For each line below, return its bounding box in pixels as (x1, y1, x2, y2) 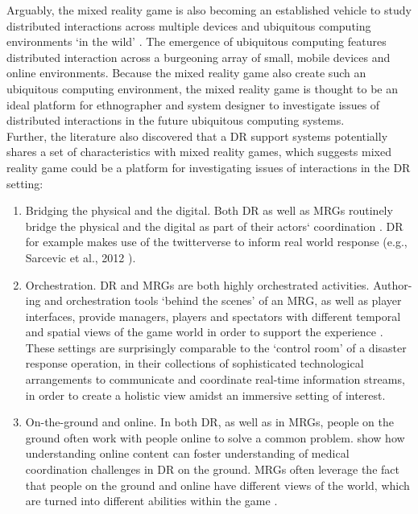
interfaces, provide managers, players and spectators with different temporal (25, 307, 401, 324)
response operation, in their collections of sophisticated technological (25, 355, 364, 372)
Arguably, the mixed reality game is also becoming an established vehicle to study (6, 2, 412, 18)
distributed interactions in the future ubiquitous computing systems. (6, 112, 345, 129)
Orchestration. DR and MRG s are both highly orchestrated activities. (25, 276, 370, 293)
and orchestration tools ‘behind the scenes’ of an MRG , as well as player (44, 292, 402, 309)
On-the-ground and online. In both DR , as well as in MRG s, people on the (25, 413, 394, 430)
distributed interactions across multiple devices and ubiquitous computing (6, 17, 371, 34)
